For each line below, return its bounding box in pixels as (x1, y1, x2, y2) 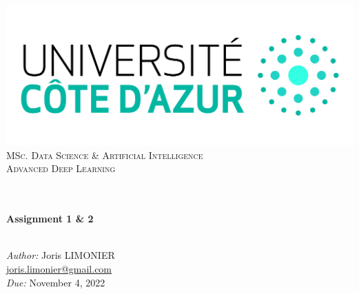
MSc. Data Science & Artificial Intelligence (6, 147, 203, 162)
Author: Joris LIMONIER (6, 248, 115, 262)
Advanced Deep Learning (6, 161, 116, 176)
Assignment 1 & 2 (6, 211, 94, 226)
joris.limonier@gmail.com (6, 262, 112, 276)
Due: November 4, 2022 (6, 275, 105, 289)
